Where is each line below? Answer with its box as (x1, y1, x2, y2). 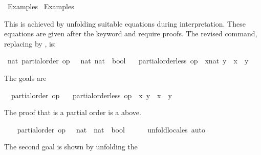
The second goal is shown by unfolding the (4, 141, 138, 152)
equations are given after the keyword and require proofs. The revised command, (4, 28, 257, 39)
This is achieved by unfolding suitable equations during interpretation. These (4, 18, 246, 29)
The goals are (4, 72, 47, 83)
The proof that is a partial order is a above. (4, 107, 141, 118)
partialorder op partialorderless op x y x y (11, 90, 172, 100)
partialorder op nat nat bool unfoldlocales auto (17, 124, 206, 135)
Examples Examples (7, 1, 74, 11)
